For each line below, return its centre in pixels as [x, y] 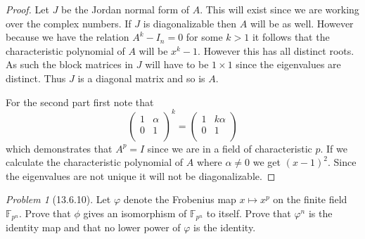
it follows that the [291, 37]
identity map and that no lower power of [93, 227]
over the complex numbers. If [69, 23]
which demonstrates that [59, 148]
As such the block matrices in [70, 64]
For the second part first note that [80, 102]
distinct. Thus [36, 78]
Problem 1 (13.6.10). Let [58, 199]
